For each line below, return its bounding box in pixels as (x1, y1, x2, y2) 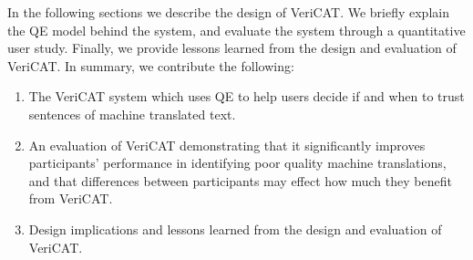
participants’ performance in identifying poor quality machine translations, (28, 153, 447, 172)
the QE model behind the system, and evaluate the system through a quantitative (7, 20, 466, 39)
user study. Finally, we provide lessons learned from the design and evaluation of (7, 38, 457, 57)
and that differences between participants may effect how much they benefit (28, 171, 452, 190)
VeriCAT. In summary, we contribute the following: (7, 56, 294, 75)
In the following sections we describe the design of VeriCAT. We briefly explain (7, 3, 449, 21)
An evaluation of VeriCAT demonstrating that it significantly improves (28, 135, 426, 154)
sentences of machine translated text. (28, 104, 236, 123)
